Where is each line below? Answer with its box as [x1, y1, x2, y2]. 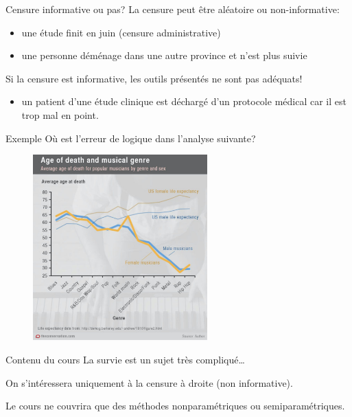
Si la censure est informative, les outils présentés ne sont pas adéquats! [5, 71, 303, 85]
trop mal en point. [21, 107, 99, 122]
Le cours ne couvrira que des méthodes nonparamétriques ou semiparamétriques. [5, 398, 345, 413]
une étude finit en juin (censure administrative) [21, 25, 221, 39]
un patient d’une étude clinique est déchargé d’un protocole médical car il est [21, 94, 347, 109]
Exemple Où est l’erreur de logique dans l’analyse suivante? [5, 131, 256, 145]
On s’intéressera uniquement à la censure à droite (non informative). [5, 375, 293, 390]
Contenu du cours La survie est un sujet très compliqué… [5, 352, 245, 366]
